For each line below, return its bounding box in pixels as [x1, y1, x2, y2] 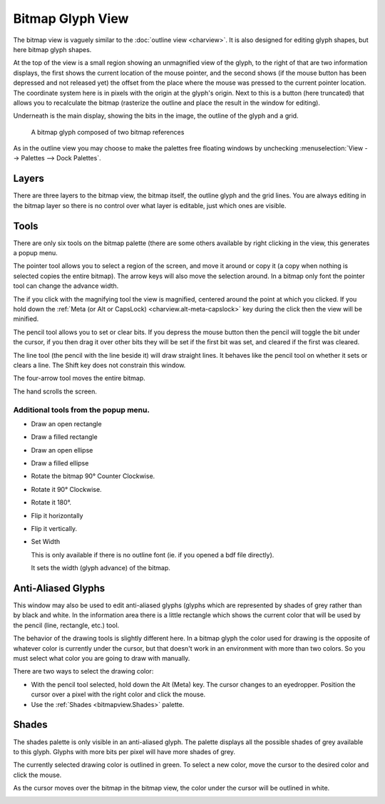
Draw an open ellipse [31, 445, 93, 454]
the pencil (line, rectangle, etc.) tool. [13, 621, 120, 629]
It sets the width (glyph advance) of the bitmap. [31, 564, 171, 572]
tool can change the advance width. [13, 282, 119, 290]
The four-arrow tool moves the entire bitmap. [13, 374, 145, 383]
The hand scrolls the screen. [13, 387, 98, 396]
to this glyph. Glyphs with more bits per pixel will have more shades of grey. [13, 747, 235, 756]
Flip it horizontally [31, 511, 83, 520]
